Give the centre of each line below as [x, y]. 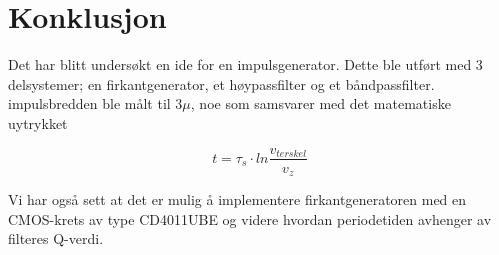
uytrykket [38, 122]
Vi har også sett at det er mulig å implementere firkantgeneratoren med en [237, 199]
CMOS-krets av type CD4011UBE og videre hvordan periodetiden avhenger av [250, 218]
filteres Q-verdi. [56, 238]
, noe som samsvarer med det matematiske [320, 103]
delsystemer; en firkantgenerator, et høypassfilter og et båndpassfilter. [221, 83]
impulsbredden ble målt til [89, 103]
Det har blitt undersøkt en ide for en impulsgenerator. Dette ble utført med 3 [245, 64]
